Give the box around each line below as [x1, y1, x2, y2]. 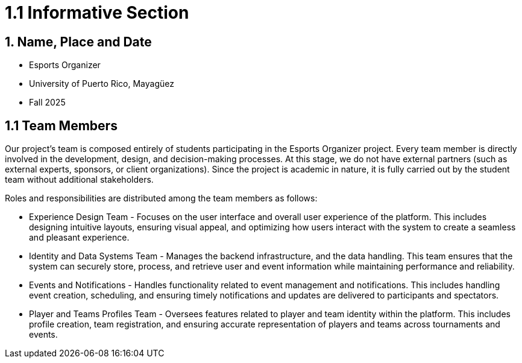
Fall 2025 [29, 97, 66, 108]
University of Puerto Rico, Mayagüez [29, 78, 174, 89]
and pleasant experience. [29, 232, 130, 243]
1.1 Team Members [5, 118, 118, 133]
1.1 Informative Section [5, 2, 189, 23]
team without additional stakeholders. [5, 174, 154, 185]
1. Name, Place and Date [5, 34, 152, 49]
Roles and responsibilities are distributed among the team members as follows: [5, 193, 318, 204]
